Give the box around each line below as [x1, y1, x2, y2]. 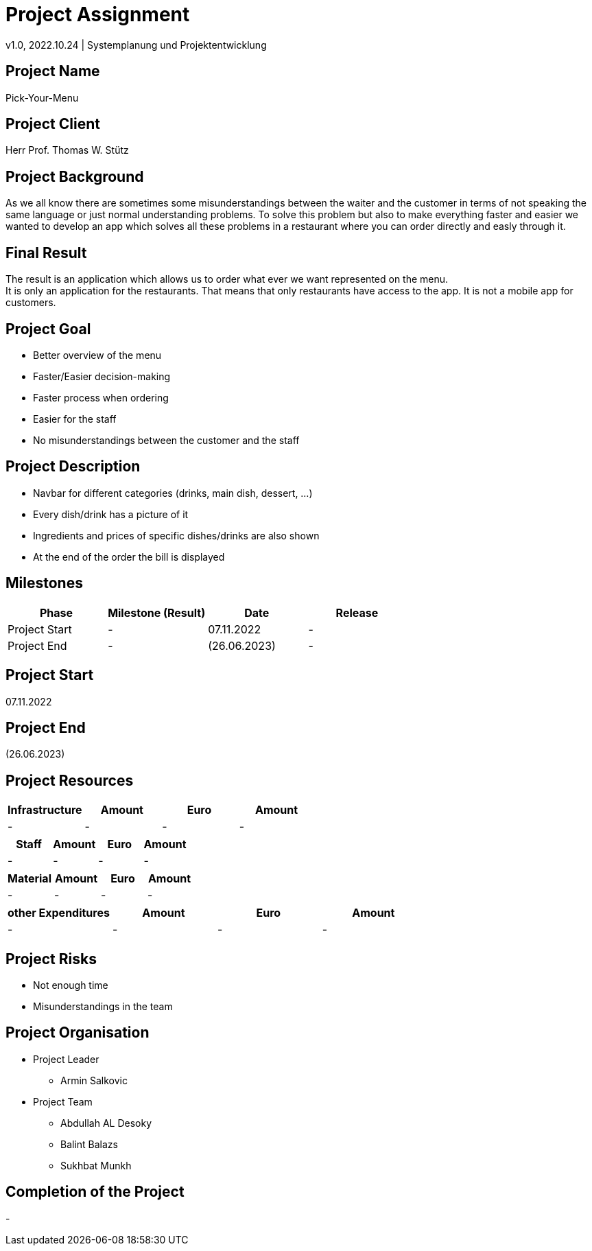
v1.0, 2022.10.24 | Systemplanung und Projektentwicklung [5, 38, 267, 51]
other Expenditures [8, 906, 110, 920]
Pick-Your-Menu [5, 91, 79, 104]
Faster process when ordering [33, 391, 169, 404]
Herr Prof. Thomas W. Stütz [5, 144, 129, 156]
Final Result [5, 244, 87, 261]
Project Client [5, 115, 100, 133]
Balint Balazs [60, 1138, 118, 1150]
